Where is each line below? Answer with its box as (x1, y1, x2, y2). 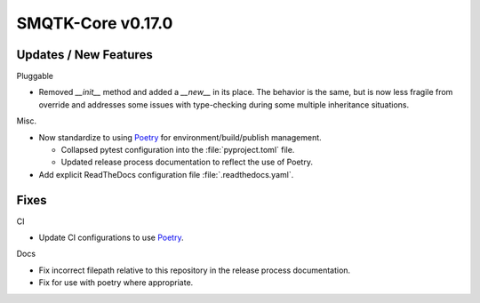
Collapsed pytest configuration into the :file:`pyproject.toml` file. (60, 145, 295, 155)
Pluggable (16, 71, 53, 82)
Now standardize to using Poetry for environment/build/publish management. (38, 132, 322, 142)
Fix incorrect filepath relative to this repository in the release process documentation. (38, 265, 351, 275)
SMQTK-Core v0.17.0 (16, 13, 173, 33)
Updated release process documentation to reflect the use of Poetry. (60, 156, 313, 168)
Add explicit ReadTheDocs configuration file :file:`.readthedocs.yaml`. (38, 169, 294, 179)
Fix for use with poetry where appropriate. (38, 277, 194, 288)
